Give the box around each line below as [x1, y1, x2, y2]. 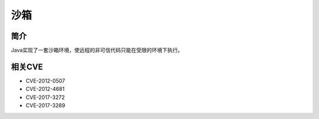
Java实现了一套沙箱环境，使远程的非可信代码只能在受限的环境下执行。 [11, 47, 183, 54]
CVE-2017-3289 [25, 102, 66, 109]
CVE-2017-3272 [25, 94, 65, 101]
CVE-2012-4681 [25, 86, 65, 93]
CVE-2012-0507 [25, 77, 65, 84]
